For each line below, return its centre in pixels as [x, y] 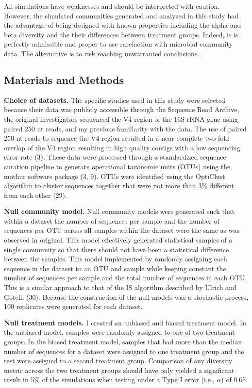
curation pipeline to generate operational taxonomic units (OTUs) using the [117, 166]
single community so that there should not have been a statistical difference [117, 249]
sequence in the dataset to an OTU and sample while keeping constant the [115, 268]
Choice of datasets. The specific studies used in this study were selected [115, 100]
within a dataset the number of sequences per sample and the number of [112, 220]
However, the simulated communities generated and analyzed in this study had [121, 15]
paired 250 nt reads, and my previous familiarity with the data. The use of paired [125, 128]
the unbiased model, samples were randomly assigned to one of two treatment [119, 332]
